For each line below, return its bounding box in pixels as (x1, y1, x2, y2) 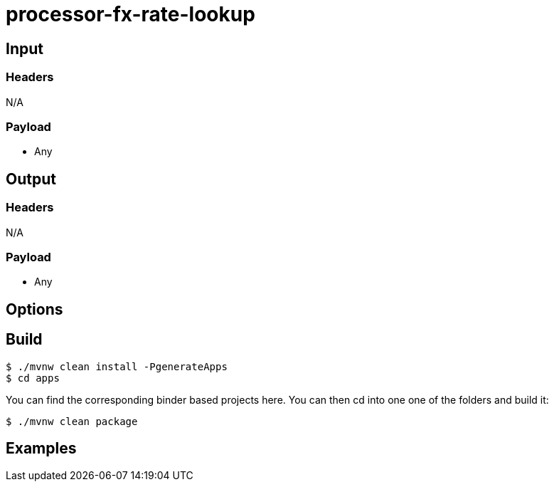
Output (6, 169, 56, 188)
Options (6, 300, 63, 318)
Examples (6, 439, 77, 457)
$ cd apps (6, 372, 60, 384)
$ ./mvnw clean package (6, 415, 138, 427)
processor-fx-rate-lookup (6, 2, 255, 26)
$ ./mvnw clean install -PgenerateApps (6, 360, 228, 372)
